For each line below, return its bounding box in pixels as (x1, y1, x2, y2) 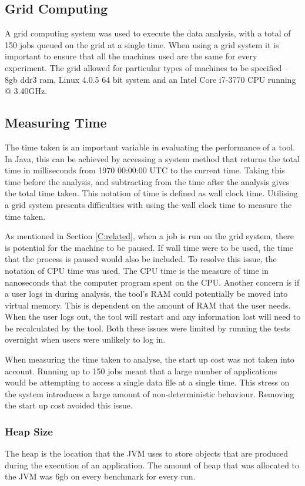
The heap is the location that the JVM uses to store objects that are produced (5, 447, 289, 460)
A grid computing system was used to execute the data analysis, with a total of (5, 27, 291, 39)
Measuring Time (5, 113, 107, 132)
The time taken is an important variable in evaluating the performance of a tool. (5, 140, 296, 153)
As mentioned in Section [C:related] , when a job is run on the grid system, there (5, 230, 294, 242)
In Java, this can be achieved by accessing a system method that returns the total (5, 152, 300, 165)
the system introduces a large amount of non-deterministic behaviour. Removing (5, 387, 294, 400)
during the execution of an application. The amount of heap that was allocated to (5, 458, 300, 471)
